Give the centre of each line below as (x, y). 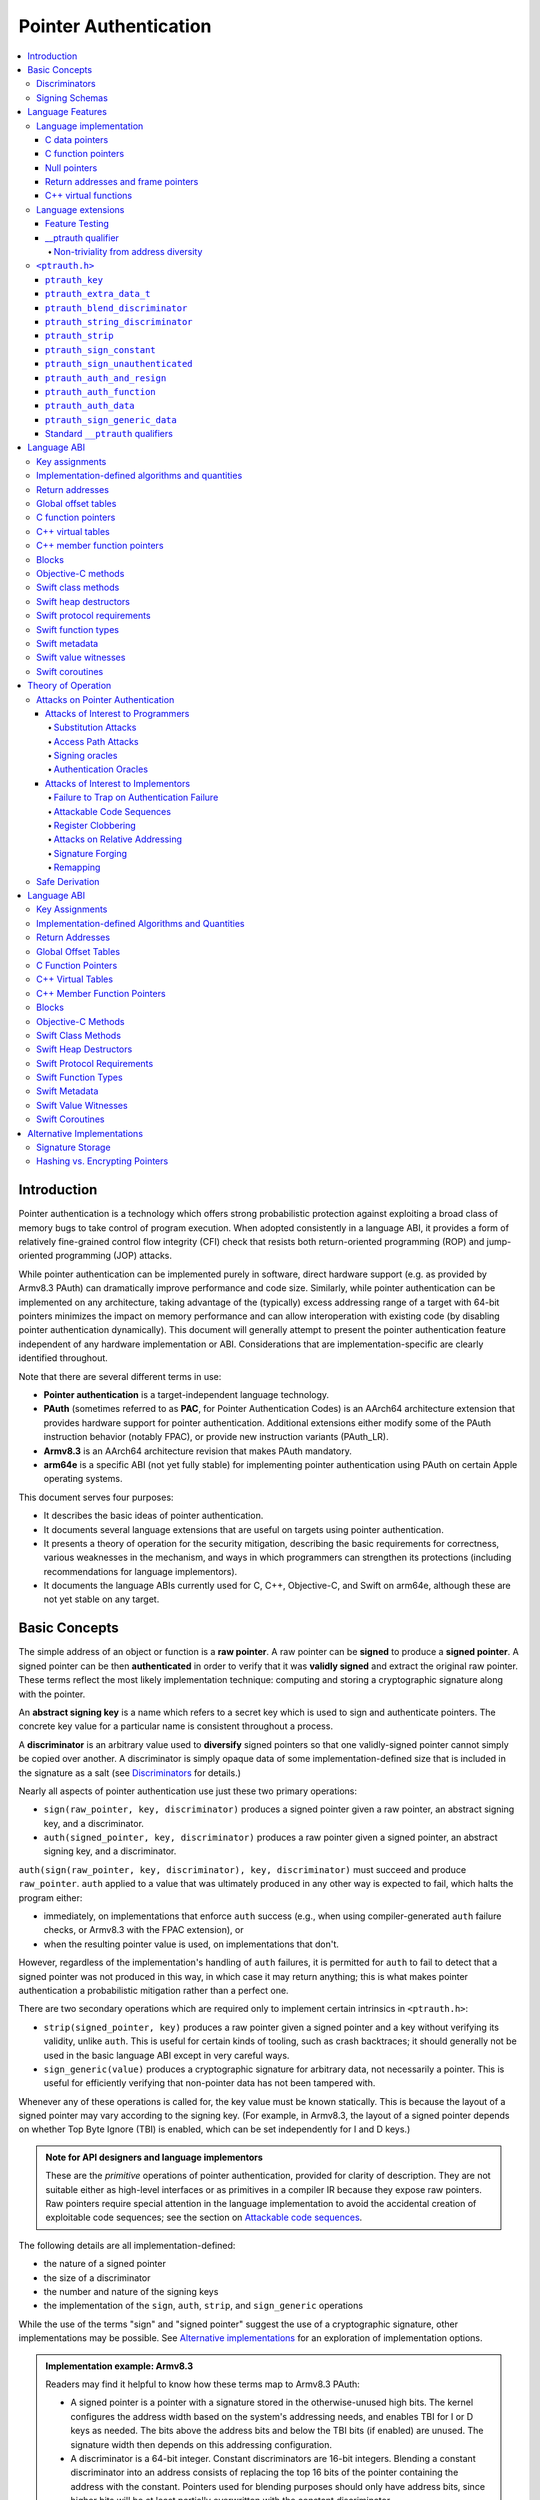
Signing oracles (85, 756)
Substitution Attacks (95, 727)
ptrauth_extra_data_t (98, 294)
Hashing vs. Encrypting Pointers (102, 1161)
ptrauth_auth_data (90, 406)
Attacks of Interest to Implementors (117, 783)
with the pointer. (52, 1694)
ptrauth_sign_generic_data (111, 419)
